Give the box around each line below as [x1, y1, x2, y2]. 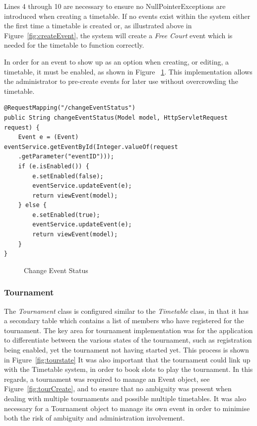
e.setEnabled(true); [32, 211, 100, 218]
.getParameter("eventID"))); [18, 153, 114, 160]
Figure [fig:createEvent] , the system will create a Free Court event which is [4, 30, 233, 40]
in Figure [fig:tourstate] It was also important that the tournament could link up [4, 354, 251, 364]
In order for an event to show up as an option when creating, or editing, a [4, 56, 229, 67]
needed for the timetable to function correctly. [4, 40, 144, 50]
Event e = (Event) [18, 134, 79, 141]
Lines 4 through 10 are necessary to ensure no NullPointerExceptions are [4, 1, 226, 11]
